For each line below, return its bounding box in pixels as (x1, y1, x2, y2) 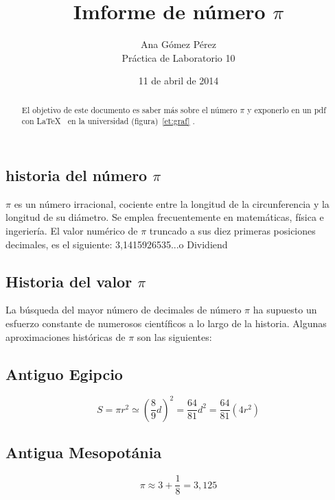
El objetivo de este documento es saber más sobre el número (21, 104, 238, 115)
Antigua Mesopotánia (5, 442, 162, 463)
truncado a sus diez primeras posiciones (149, 224, 316, 238)
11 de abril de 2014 (138, 73, 219, 88)
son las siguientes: (137, 329, 212, 344)
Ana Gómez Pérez (141, 37, 216, 51)
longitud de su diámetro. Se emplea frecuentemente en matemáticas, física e (5, 210, 324, 224)
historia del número (5, 165, 148, 186)
